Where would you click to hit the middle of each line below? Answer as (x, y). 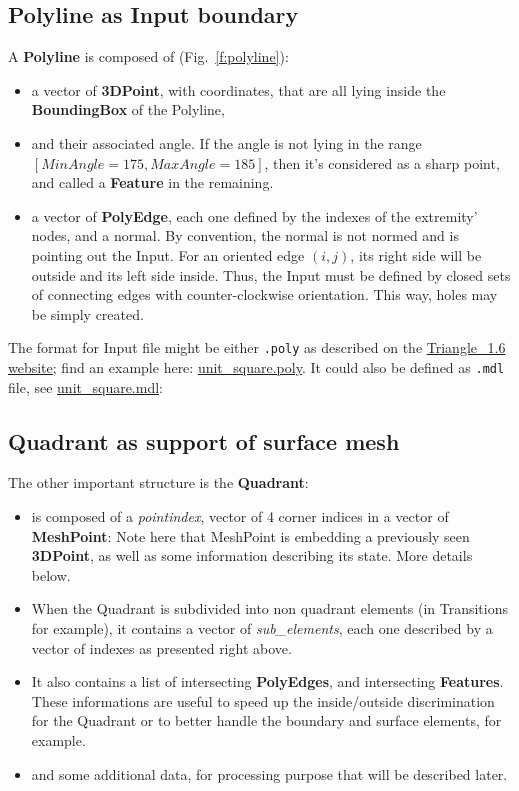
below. (51, 574)
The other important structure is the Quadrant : (158, 482)
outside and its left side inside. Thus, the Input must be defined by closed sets (271, 274)
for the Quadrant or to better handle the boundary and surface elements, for (266, 720)
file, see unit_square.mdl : (86, 386)
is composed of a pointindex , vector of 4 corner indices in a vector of (240, 516)
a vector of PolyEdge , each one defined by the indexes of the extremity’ (254, 215)
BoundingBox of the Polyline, (128, 109)
